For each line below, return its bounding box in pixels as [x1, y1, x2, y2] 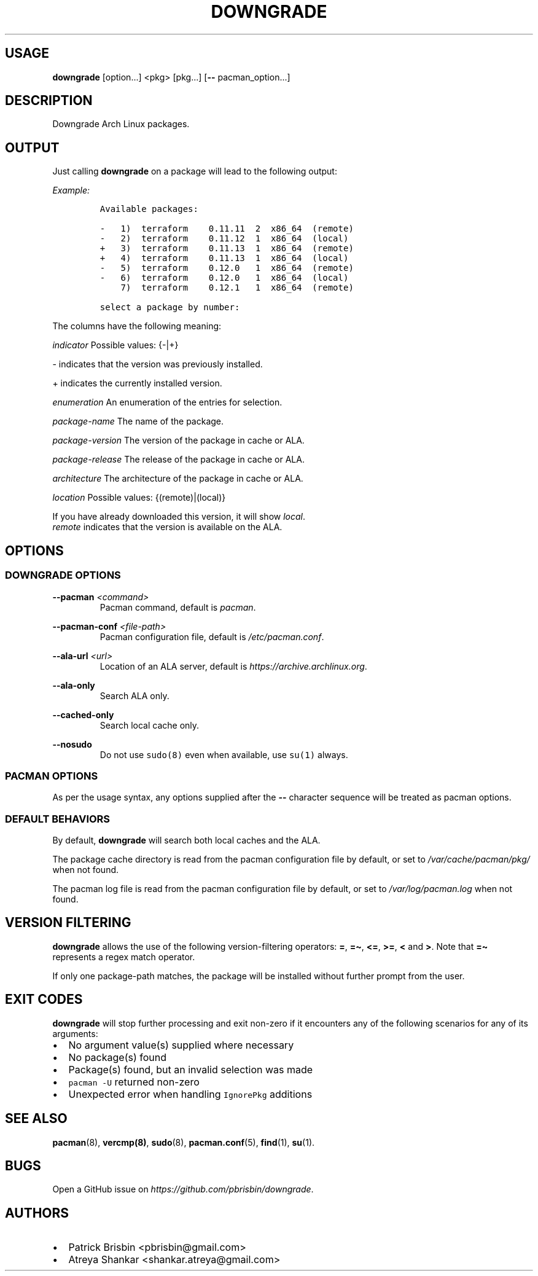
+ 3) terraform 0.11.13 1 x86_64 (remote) [99, 243, 354, 254]
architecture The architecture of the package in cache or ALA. [52, 473, 303, 484]
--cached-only [52, 709, 114, 720]
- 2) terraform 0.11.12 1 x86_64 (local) [99, 233, 349, 244]
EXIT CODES [5, 992, 83, 1008]
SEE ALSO [5, 1111, 68, 1127]
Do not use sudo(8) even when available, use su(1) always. [99, 749, 348, 760]
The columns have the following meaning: [52, 321, 222, 332]
